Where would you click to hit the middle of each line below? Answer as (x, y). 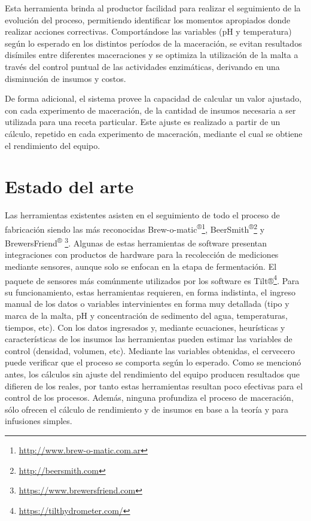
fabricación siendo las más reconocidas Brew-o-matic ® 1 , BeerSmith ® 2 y (135, 228)
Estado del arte (69, 186)
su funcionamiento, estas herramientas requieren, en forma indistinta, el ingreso (150, 292)
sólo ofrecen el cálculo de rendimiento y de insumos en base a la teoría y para (147, 409)
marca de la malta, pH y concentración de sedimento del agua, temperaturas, (146, 315)
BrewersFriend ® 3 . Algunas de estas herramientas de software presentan (136, 242)
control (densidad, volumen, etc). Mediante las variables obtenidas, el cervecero (150, 350)
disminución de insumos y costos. (65, 78)
